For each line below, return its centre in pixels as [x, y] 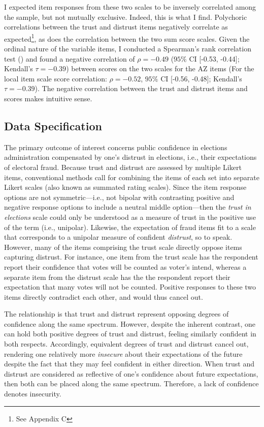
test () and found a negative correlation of [70, 58]
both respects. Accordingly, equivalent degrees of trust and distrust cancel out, [126, 344]
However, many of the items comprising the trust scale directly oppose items [123, 247]
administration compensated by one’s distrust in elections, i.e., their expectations [130, 157]
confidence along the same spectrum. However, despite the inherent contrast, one [130, 323]
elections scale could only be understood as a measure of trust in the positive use [130, 217]
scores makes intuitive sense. [48, 98]
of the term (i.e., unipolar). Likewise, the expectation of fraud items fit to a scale [130, 227]
